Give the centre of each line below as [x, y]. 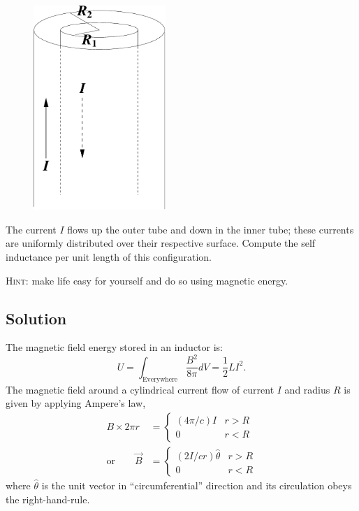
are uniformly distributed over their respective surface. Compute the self [161, 243]
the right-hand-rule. [48, 499]
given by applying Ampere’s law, [76, 403]
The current [31, 229]
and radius [307, 389]
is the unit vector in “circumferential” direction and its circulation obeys [197, 485]
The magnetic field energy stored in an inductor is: [114, 347]
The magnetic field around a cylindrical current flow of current [140, 389]
